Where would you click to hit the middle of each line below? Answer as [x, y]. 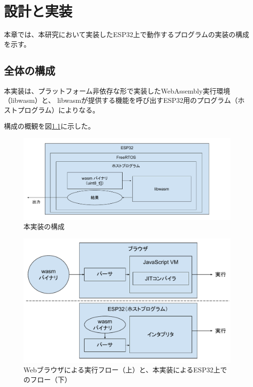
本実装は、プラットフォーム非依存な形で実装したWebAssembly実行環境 [117, 90]
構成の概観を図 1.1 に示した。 [49, 126]
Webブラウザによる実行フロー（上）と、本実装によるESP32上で [125, 370]
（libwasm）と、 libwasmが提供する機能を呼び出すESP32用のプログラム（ [121, 100]
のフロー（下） [47, 379]
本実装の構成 [44, 226]
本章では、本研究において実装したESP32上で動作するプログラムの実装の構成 [127, 34]
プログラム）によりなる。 [58, 109]
